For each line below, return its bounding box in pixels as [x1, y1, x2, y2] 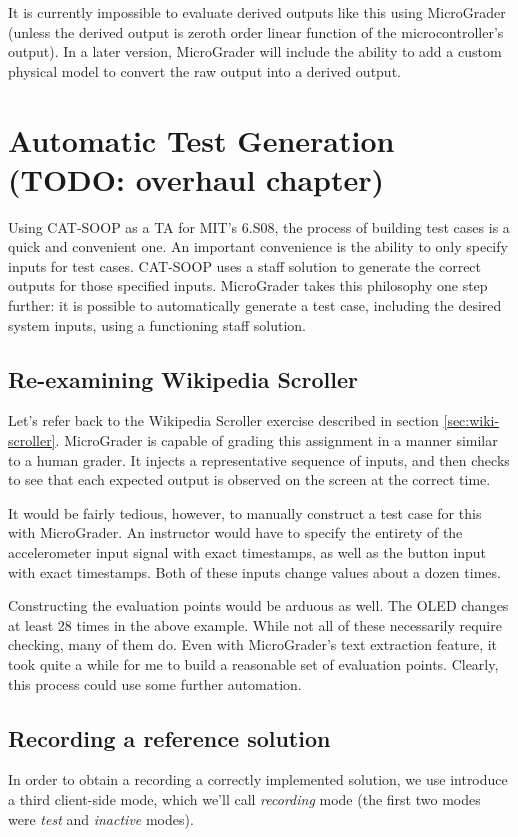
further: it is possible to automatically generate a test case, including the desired [8, 295, 502, 316]
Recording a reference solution [8, 722, 331, 753]
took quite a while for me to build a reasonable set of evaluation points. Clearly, [8, 653, 499, 674]
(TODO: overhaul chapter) [8, 158, 384, 199]
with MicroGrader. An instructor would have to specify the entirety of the [8, 522, 463, 543]
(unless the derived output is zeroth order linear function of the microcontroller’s [8, 21, 504, 42]
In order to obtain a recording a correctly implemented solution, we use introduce [8, 769, 508, 790]
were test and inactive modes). [8, 808, 194, 829]
